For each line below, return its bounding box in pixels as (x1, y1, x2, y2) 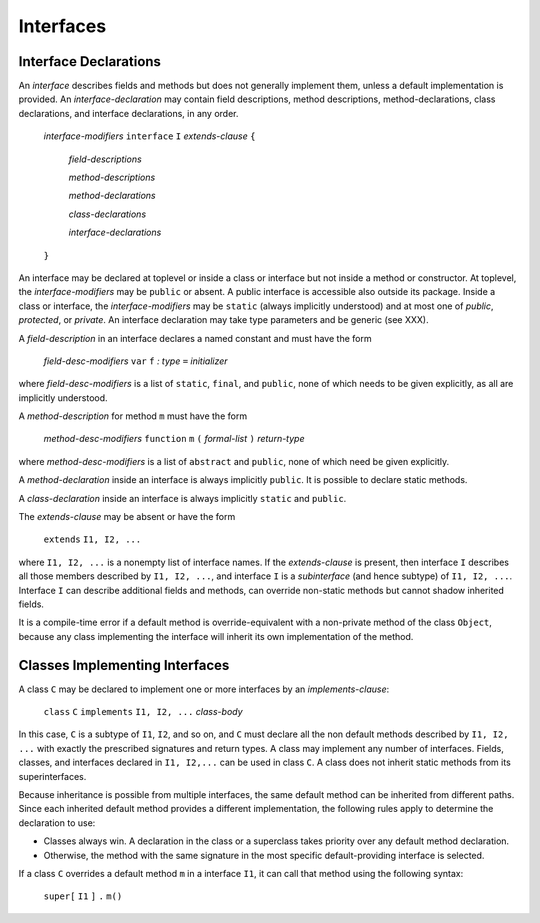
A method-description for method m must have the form (18, 410, 248, 422)
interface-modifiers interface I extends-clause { (43, 130, 256, 142)
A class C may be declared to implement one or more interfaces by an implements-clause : (18, 683, 390, 695)
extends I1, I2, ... (43, 534, 142, 545)
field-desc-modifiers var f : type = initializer (43, 355, 229, 367)
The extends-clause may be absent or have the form (18, 511, 236, 523)
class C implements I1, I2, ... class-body (43, 706, 244, 718)
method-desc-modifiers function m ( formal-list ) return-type (43, 433, 305, 445)
